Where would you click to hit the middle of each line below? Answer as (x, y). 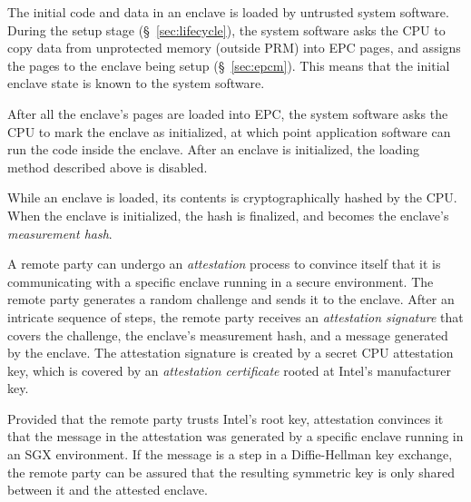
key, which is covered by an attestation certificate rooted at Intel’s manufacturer (230, 370)
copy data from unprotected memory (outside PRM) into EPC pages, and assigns (234, 48)
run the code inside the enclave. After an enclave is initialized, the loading (214, 149)
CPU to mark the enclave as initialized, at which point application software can (229, 131)
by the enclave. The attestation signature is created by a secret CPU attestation (231, 353)
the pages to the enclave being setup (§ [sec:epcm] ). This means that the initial (229, 65)
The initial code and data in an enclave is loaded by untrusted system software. (228, 12)
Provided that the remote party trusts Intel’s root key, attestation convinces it (226, 418)
